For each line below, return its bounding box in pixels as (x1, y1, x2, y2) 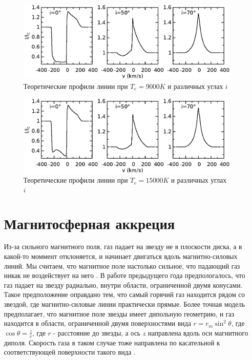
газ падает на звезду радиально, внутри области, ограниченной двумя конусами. (4, 279, 243, 290)
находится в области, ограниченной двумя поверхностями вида (4, 318, 191, 328)
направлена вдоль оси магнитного (148, 327, 248, 338)
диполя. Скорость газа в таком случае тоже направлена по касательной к (4, 337, 220, 347)
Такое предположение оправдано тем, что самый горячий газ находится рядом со (4, 289, 245, 299)
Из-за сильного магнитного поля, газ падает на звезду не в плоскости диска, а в (4, 241, 242, 252)
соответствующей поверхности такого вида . (4, 347, 136, 357)
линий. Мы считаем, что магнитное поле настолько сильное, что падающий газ (4, 260, 240, 271)
